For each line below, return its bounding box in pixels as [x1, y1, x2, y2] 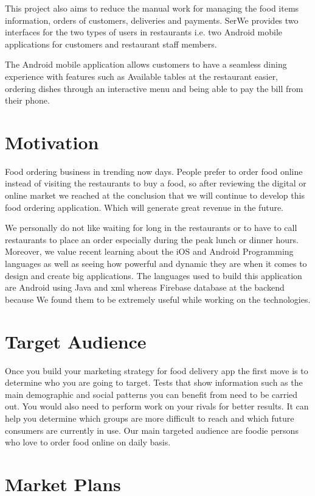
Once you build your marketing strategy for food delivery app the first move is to [5, 364, 308, 377]
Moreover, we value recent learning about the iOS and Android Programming [5, 245, 294, 258]
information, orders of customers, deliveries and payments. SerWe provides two [5, 13, 299, 26]
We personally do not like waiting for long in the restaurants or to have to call [5, 221, 297, 234]
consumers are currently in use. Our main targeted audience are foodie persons [5, 423, 299, 436]
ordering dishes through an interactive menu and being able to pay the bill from [5, 82, 303, 94]
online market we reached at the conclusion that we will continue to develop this [5, 189, 305, 202]
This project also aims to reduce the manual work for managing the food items [5, 2, 299, 14]
